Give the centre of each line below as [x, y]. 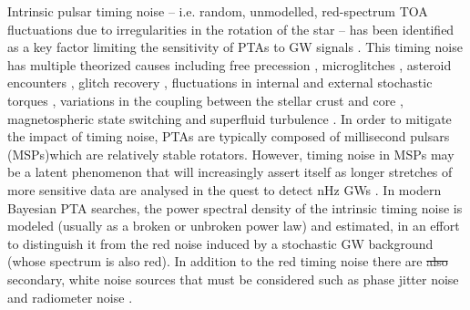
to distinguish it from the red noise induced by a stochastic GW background [220, 243]
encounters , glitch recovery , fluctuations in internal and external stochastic [220, 83]
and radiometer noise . [70, 297]
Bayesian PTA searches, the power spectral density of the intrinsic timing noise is [235, 207]
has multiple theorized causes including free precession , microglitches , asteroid [230, 64]
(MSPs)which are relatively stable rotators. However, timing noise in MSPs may [231, 154]
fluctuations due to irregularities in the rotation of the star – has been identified [231, 29]
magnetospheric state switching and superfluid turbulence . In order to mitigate [230, 118]
